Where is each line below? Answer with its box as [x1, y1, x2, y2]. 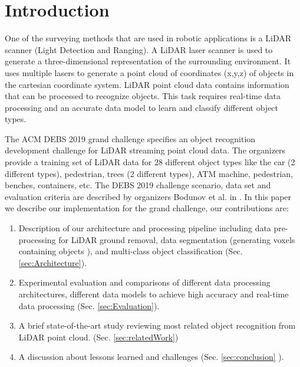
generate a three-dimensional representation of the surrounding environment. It [5, 55, 291, 67]
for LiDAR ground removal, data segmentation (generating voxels [58, 233, 295, 245]
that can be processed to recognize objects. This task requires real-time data [5, 90, 281, 102]
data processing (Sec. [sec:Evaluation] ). [18, 299, 160, 312]
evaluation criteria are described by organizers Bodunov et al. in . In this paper [5, 190, 292, 202]
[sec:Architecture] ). [18, 256, 87, 268]
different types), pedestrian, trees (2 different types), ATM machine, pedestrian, [5, 167, 294, 179]
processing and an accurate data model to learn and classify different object [5, 101, 279, 113]
